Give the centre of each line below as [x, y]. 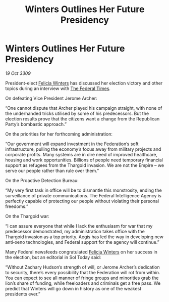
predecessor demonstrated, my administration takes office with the [75, 231]
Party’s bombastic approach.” [36, 124]
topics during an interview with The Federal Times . [58, 88]
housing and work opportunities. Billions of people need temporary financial [84, 160]
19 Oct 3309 [18, 73]
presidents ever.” [23, 294]
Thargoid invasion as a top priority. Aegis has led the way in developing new [84, 237]
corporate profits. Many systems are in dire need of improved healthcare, [81, 154]
